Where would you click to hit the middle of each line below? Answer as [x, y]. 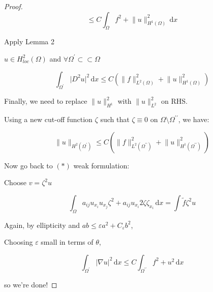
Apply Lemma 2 [29, 41]
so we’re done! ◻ [31, 284]
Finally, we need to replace [46, 101]
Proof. [13, 6]
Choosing [19, 242]
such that [115, 119]
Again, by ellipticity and [42, 225]
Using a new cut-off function [48, 119]
